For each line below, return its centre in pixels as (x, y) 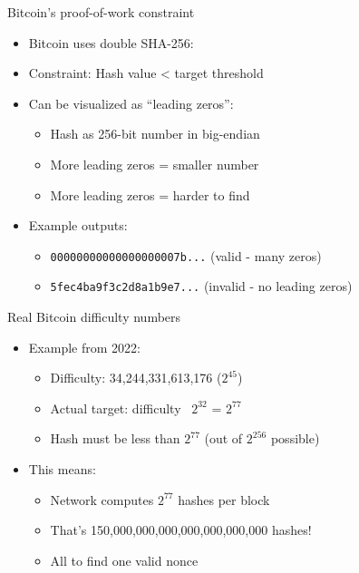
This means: (62, 469)
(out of (223, 438)
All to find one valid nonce (124, 560)
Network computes (102, 499)
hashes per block (224, 499)
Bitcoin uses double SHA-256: (111, 42)
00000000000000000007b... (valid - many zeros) (186, 255)
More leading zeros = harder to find (150, 194)
